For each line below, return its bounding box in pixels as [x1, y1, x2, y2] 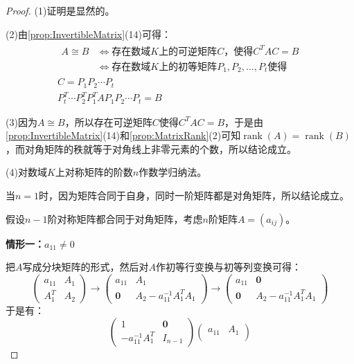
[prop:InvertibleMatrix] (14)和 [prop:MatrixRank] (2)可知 [6, 128, 241, 143]
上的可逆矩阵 [159, 46, 218, 57]
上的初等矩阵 [159, 62, 218, 72]
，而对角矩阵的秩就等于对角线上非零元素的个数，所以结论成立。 [6, 141, 297, 156]
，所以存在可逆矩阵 [64, 114, 152, 129]
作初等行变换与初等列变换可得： [156, 260, 301, 274]
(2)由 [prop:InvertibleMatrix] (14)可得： [6, 26, 171, 41]
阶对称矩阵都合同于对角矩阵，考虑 [47, 211, 203, 226]
